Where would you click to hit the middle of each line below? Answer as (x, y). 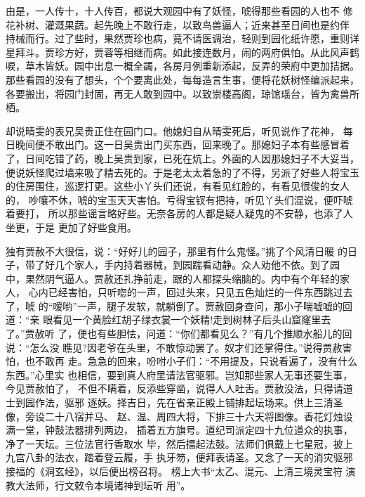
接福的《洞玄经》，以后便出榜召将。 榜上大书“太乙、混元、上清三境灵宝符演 (181, 471)
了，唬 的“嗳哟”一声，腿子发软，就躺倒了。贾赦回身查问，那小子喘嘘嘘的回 (179, 305)
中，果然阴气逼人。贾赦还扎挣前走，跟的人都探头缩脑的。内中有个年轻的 (173, 278)
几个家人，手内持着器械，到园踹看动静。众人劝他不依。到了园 (197, 265)
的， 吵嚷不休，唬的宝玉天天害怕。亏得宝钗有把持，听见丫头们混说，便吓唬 (179, 199)
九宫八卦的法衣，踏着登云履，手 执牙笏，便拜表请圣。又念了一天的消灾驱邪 (179, 457)
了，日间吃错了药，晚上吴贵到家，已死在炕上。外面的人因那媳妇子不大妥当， (182, 158)
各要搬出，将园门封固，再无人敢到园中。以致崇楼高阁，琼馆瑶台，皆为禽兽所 (182, 93)
